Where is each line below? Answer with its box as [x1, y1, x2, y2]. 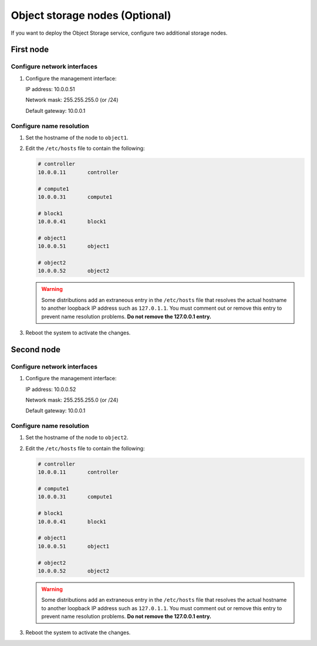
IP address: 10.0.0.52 [25, 386, 76, 393]
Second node [11, 344, 61, 354]
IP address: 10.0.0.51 [25, 86, 75, 93]
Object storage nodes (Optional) [11, 9, 171, 22]
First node [11, 45, 49, 55]
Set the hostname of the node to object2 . [25, 434, 129, 441]
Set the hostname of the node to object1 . [25, 134, 129, 141]
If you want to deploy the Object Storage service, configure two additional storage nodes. [11, 29, 228, 36]
